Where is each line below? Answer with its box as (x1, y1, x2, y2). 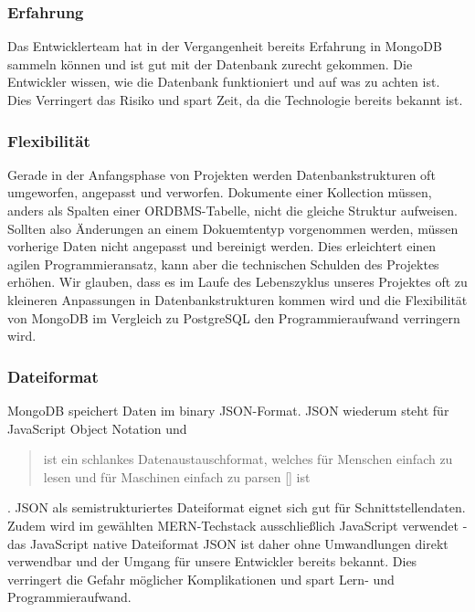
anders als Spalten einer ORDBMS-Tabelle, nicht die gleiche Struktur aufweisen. (7, 201, 458, 219)
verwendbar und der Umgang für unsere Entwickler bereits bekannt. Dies (7, 552, 417, 571)
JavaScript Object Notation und (7, 418, 187, 438)
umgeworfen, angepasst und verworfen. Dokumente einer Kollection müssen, (7, 183, 432, 202)
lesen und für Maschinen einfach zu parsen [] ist (43, 467, 311, 486)
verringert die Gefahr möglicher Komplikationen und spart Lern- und (7, 569, 395, 588)
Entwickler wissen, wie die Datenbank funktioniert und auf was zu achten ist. (7, 72, 440, 91)
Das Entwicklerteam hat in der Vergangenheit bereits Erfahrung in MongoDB (7, 37, 442, 56)
